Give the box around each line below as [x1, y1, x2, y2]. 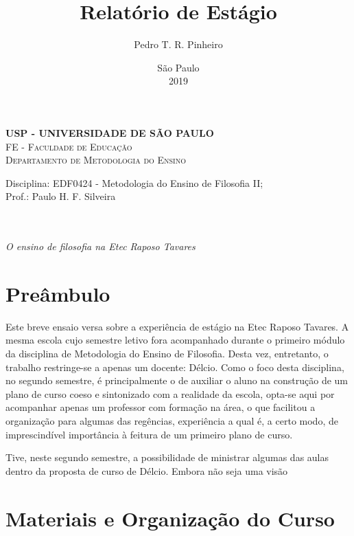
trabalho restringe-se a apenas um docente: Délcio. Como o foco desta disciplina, [5, 359, 344, 374]
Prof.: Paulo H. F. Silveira [5, 189, 116, 203]
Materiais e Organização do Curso [5, 504, 335, 532]
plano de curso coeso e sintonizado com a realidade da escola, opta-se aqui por [5, 386, 335, 401]
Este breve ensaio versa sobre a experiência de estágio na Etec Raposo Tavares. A [5, 319, 349, 333]
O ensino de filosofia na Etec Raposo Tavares [5, 239, 196, 254]
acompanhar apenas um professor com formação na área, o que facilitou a [5, 400, 316, 414]
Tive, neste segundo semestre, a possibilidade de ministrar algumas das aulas [5, 450, 329, 465]
